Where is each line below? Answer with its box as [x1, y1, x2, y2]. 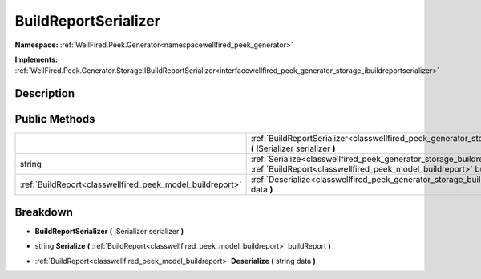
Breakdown [14, 205, 74, 219]
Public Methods [14, 112, 95, 126]
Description [14, 87, 75, 100]
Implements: [14, 55, 59, 64]
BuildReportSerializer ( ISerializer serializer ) [34, 226, 184, 236]
